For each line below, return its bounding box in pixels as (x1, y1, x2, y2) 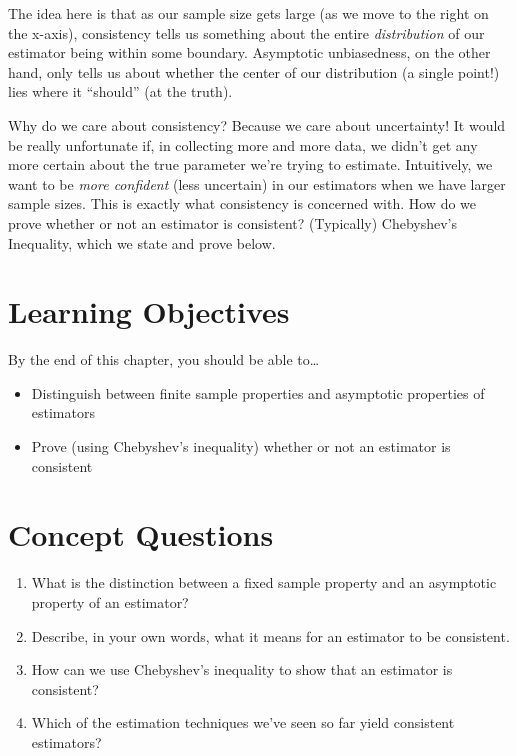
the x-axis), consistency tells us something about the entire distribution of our (8, 22, 485, 43)
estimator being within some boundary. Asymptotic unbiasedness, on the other (8, 42, 491, 63)
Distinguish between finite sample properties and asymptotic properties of (31, 382, 485, 403)
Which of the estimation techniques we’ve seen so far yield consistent (31, 712, 455, 733)
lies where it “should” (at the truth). (8, 81, 233, 102)
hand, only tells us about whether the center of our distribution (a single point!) (8, 61, 500, 82)
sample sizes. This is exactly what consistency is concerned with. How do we (8, 193, 477, 214)
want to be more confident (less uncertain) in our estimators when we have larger (8, 173, 506, 194)
